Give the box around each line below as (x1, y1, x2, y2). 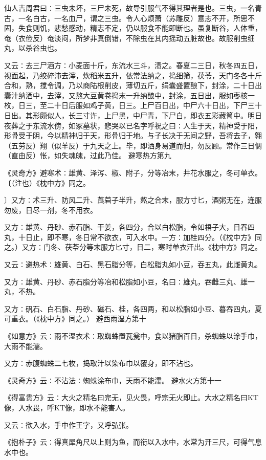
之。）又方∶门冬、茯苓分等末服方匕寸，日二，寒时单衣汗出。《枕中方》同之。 (4, 242, 262, 252)
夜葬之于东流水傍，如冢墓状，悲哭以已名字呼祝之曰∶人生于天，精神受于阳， (4, 120, 262, 130)
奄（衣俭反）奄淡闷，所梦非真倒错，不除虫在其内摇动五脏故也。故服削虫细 (4, 32, 255, 43)
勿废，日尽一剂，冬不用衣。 (4, 204, 97, 215)
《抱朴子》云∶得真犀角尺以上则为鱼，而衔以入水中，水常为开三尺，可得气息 (4, 436, 262, 447)
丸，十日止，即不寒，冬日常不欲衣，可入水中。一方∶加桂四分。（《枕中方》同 (4, 231, 262, 242)
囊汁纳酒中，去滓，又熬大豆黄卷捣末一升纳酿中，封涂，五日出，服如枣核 (4, 90, 248, 100)
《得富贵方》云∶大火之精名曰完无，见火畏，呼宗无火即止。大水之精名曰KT (4, 392, 258, 403)
